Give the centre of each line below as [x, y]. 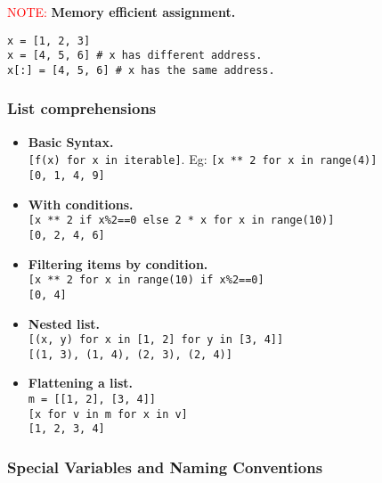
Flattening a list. [81, 383]
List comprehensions [82, 108]
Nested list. [64, 323]
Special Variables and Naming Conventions [165, 467]
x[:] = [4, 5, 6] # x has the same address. [141, 70]
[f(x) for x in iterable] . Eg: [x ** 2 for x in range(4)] [203, 159]
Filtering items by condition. [118, 263]
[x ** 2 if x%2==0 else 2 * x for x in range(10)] [181, 221]
